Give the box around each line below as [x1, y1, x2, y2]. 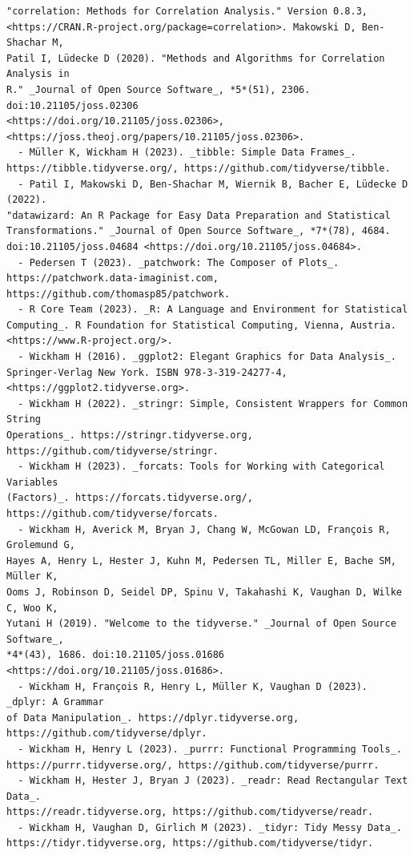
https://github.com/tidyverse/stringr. [6, 445, 219, 457]
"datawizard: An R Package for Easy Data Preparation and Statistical [6, 209, 391, 221]
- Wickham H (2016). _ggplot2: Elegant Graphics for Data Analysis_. [18, 351, 396, 363]
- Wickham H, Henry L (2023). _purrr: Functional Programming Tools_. [18, 743, 402, 755]
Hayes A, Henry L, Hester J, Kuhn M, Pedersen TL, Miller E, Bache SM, [6, 555, 396, 567]
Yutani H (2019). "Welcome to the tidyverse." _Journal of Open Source [6, 618, 396, 630]
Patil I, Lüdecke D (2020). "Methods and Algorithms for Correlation [6, 52, 385, 64]
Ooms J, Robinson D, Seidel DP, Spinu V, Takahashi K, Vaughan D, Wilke [6, 586, 402, 598]
